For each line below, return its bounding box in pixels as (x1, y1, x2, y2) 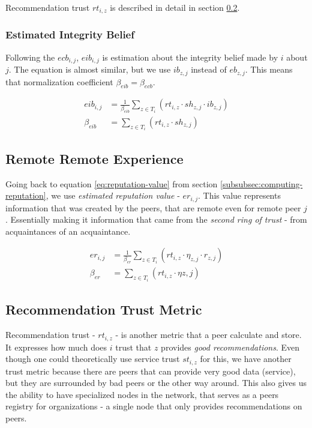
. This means (245, 63, 293, 76)
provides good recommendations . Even (161, 340, 300, 353)
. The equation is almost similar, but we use (8, 63, 171, 76)
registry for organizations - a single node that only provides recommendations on (5, 400, 302, 412)
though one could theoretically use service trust (5, 352, 180, 365)
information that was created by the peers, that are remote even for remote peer (5, 201, 301, 214)
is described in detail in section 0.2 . (110, 1, 240, 13)
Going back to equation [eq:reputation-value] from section (5, 177, 218, 190)
